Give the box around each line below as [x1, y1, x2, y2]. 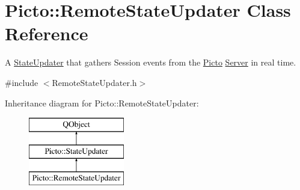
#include [5, 76, 38, 88]
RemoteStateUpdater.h [52, 76, 137, 88]
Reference [5, 21, 88, 46]
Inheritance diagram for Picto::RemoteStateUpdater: [5, 96, 199, 109]
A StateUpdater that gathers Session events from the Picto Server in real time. [5, 56, 296, 69]
